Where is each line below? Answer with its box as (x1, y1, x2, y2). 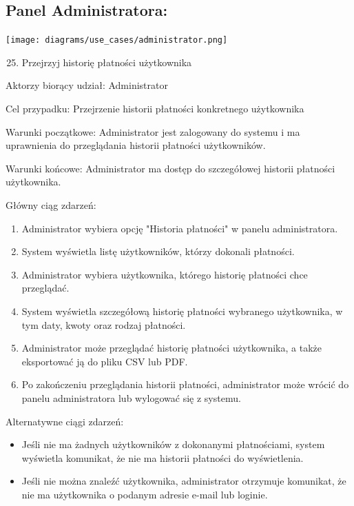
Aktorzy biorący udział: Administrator (6, 78, 168, 92)
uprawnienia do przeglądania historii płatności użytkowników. (6, 138, 266, 152)
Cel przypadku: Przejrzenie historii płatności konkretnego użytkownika (6, 101, 304, 116)
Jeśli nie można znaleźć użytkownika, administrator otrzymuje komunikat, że (21, 474, 346, 488)
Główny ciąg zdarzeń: (6, 198, 96, 212)
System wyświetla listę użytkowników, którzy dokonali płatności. (21, 244, 295, 259)
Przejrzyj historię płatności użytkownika (21, 54, 192, 69)
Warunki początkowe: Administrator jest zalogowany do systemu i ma (6, 124, 300, 139)
